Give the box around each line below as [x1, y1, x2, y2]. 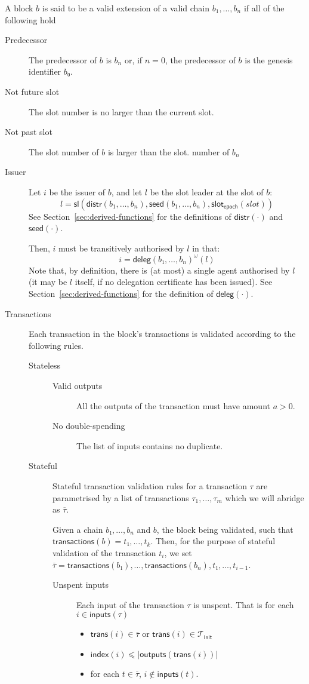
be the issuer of [49, 185, 106, 198]
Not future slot [5, 85, 60, 97]
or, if [124, 53, 143, 66]
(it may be [29, 275, 67, 288]
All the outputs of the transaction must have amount [76, 399, 270, 412]
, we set [164, 546, 192, 559]
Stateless [29, 359, 61, 372]
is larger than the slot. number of [107, 145, 230, 158]
